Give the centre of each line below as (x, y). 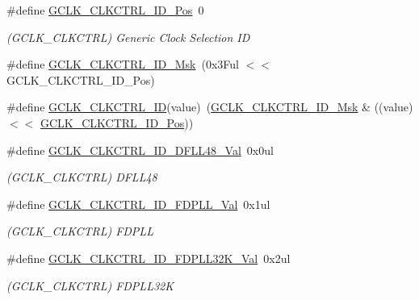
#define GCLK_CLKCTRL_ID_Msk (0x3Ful (123, 64)
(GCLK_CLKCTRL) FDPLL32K (90, 285)
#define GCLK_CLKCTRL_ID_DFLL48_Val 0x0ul (140, 150)
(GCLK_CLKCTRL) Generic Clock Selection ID (128, 37)
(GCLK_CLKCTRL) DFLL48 (82, 177)
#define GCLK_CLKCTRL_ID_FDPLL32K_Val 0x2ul (149, 258)
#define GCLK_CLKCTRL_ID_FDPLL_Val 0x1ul (138, 204)
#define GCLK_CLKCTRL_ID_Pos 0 (105, 10)
